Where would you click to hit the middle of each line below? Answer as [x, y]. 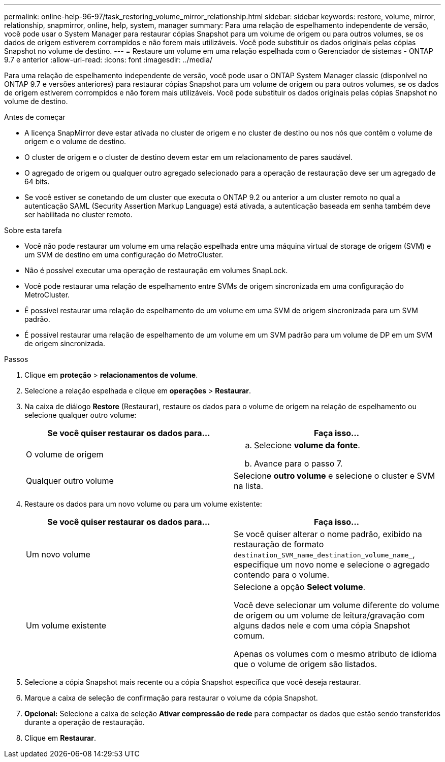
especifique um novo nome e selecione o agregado [332, 565]
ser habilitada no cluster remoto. [78, 214]
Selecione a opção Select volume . [300, 587]
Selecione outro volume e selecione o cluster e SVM [335, 476]
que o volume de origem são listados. [306, 664]
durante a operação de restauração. [85, 722]
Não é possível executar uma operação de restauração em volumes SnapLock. [156, 270]
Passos [16, 359]
